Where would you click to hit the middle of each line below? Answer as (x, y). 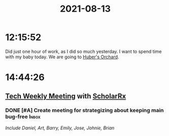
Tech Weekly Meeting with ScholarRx (66, 96)
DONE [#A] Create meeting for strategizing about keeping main (84, 111)
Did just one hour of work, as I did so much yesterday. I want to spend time (83, 51)
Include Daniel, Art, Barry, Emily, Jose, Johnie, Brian (60, 128)
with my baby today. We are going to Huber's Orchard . (62, 57)
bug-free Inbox (23, 117)
